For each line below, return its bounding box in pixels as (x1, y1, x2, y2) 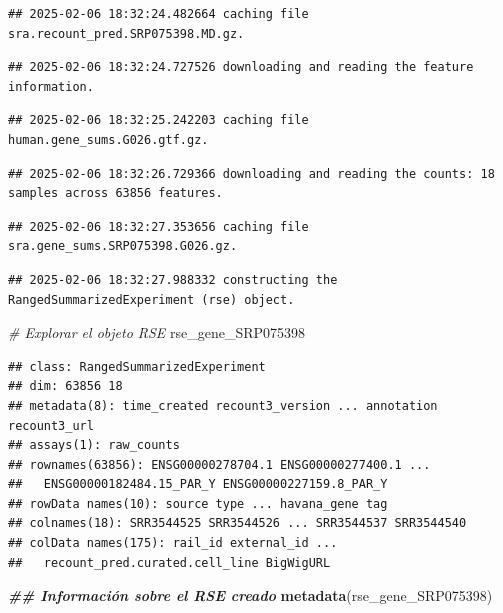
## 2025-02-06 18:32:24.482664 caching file (8, 7, 309, 21)
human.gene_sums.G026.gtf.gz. (8, 132, 209, 147)
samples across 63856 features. (8, 186, 223, 201)
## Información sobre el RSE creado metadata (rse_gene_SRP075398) (8, 585, 493, 606)
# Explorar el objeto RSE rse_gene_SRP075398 (8, 322, 306, 343)
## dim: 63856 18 (8, 379, 123, 394)
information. (8, 79, 94, 94)
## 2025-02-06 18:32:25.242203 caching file (8, 113, 309, 128)
